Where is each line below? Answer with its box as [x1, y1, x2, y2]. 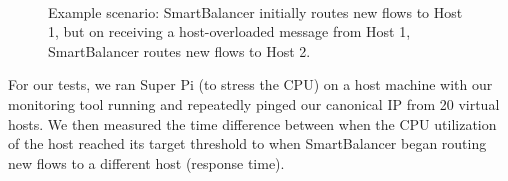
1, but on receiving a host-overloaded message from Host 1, [48, 21, 411, 42]
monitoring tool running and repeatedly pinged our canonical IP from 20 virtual [8, 93, 500, 114]
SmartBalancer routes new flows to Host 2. [48, 40, 311, 61]
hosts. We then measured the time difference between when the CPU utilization [8, 113, 497, 134]
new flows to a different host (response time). [8, 152, 285, 173]
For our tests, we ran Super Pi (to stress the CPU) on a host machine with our [8, 74, 493, 95]
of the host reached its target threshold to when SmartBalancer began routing [8, 133, 487, 154]
